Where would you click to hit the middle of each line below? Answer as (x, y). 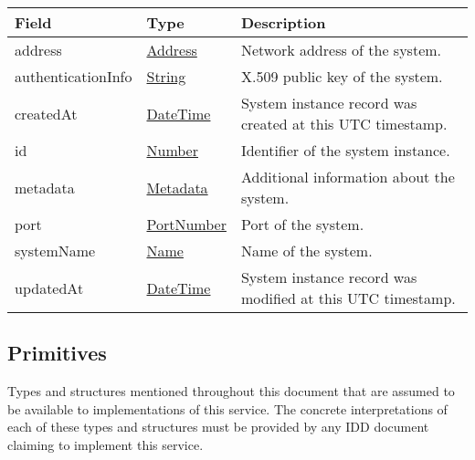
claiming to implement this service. (106, 444)
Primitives (57, 353)
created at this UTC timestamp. (344, 124)
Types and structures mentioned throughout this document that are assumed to (231, 391)
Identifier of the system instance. (345, 150)
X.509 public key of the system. (342, 76)
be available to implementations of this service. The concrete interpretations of (227, 408)
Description (283, 22)
